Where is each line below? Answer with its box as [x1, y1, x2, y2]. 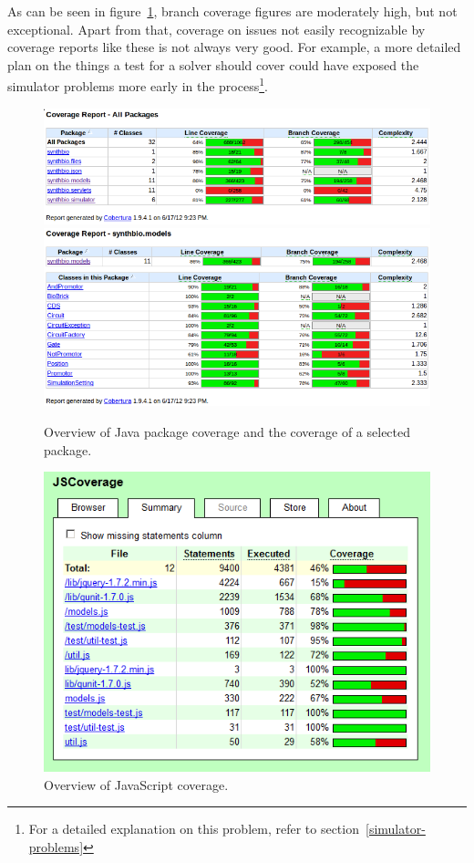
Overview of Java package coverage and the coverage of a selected [44, 421, 411, 441]
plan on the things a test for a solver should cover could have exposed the [7, 55, 419, 74]
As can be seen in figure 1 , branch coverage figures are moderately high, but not [7, 2, 458, 20]
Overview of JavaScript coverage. [44, 775, 229, 794]
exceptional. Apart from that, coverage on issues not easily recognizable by [7, 19, 426, 38]
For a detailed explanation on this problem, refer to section [28, 819, 359, 838]
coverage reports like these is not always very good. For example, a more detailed [7, 37, 461, 57]
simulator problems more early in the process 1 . [7, 74, 268, 96]
